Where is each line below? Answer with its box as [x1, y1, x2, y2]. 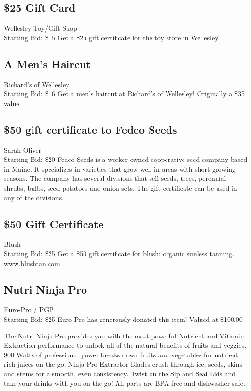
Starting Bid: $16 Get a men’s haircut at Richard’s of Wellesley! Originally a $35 [4, 89, 245, 99]
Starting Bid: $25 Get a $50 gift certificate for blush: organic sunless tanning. [4, 248, 234, 258]
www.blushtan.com [4, 258, 60, 268]
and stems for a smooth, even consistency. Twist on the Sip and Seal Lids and [4, 368, 236, 378]
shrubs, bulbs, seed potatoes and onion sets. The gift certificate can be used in [4, 182, 237, 193]
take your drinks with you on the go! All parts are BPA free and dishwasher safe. [4, 378, 245, 388]
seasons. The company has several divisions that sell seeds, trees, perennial [4, 173, 226, 183]
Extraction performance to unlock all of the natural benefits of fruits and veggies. [4, 340, 247, 350]
